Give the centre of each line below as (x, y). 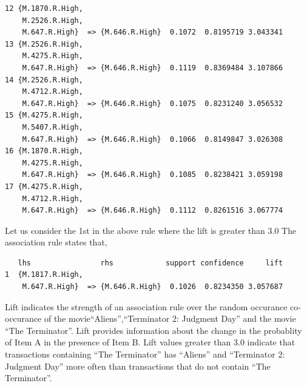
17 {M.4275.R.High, (44, 186)
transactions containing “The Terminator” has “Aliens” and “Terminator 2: (145, 354)
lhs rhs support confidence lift (150, 263)
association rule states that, (56, 242)
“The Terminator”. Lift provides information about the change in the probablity (153, 330)
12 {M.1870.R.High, (44, 8)
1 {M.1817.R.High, (44, 275)
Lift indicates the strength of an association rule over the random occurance (146, 306)
